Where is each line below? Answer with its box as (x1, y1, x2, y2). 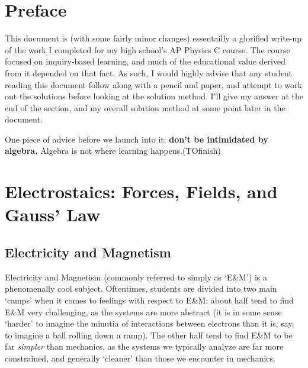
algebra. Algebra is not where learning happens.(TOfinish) (5, 144, 221, 157)
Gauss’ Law (5, 202, 101, 227)
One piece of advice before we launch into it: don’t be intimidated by (5, 133, 268, 145)
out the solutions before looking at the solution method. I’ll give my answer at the (5, 90, 303, 102)
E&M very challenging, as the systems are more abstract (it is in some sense (5, 305, 282, 318)
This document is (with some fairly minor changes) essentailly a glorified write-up (5, 32, 302, 44)
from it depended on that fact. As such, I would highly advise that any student (5, 66, 292, 79)
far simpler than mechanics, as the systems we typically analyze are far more (5, 340, 284, 353)
